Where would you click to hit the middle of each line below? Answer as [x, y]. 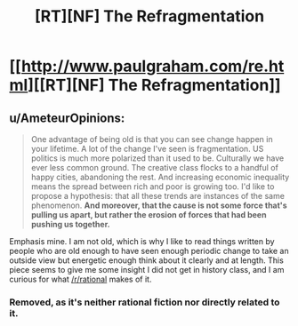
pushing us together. [70, 224]
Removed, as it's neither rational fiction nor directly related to [145, 302]
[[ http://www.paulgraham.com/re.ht [147, 66]
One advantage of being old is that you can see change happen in [152, 139]
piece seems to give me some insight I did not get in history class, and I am [147, 270]
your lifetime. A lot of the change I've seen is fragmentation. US [147, 149]
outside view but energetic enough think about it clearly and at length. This [147, 260]
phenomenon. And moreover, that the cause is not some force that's [159, 205]
